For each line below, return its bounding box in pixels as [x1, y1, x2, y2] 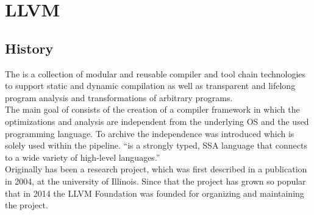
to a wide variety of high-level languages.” [5, 150, 160, 163]
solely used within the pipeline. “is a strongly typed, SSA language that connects [5, 139, 307, 152]
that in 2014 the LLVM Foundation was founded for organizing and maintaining [5, 186, 304, 199]
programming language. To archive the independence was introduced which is [5, 127, 294, 139]
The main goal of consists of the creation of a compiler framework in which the [5, 103, 300, 116]
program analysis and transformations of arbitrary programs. [5, 91, 233, 104]
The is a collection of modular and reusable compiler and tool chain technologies [5, 67, 306, 80]
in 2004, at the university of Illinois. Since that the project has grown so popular [5, 174, 306, 187]
